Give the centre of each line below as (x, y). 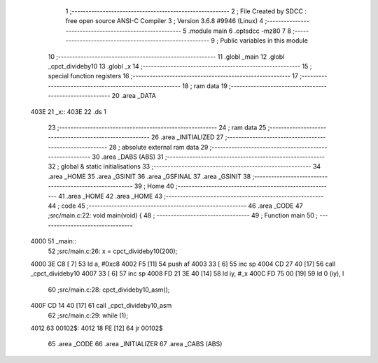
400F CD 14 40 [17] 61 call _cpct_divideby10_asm (101, 306)
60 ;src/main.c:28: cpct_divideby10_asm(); (109, 290)
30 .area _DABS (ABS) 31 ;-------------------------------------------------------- (209, 157)
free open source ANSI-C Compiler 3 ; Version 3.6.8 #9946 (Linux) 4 (164, 21)
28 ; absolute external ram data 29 (159, 147)
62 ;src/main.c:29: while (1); (88, 315)
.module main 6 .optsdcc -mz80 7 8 (240, 31)
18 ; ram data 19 (205, 86)
